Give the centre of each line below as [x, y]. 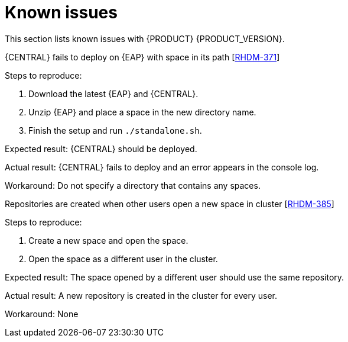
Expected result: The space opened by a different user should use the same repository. [175, 277]
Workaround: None [42, 314]
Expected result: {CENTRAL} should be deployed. [101, 149]
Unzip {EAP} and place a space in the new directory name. [142, 112]
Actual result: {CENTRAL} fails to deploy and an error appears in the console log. [162, 167]
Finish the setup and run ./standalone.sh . [115, 130]
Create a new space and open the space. [108, 240]
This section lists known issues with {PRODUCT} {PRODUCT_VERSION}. [145, 38]
